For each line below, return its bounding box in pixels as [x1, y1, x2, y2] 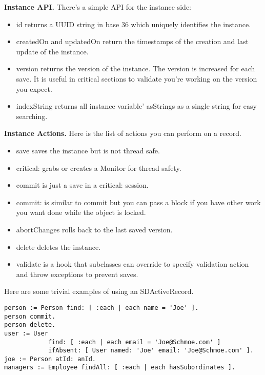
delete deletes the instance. [16, 241, 101, 252]
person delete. [4, 321, 56, 329]
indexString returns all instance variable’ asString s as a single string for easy [16, 101, 257, 111]
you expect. [16, 83, 52, 94]
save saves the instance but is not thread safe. [16, 145, 160, 155]
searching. [16, 110, 48, 121]
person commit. [4, 312, 56, 320]
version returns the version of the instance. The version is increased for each [16, 63, 255, 74]
